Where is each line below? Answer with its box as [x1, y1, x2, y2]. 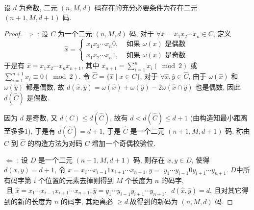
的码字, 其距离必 [60, 196, 113, 206]
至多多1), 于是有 [4, 126, 55, 136]
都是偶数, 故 [25, 82, 65, 92]
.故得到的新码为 [127, 196, 178, 206]
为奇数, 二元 [19, 2, 58, 12]
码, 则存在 [133, 154, 165, 164]
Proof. [4, 28, 22, 39]
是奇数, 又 [25, 113, 58, 123]
